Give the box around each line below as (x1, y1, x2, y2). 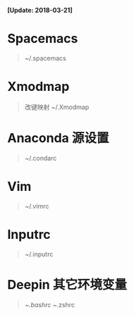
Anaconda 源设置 (7, 130, 109, 147)
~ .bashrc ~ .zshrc (24, 300, 75, 309)
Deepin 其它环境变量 (7, 276, 127, 292)
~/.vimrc (24, 202, 49, 210)
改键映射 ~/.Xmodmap (24, 102, 90, 111)
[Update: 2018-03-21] (7, 6, 73, 14)
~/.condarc (24, 154, 57, 162)
